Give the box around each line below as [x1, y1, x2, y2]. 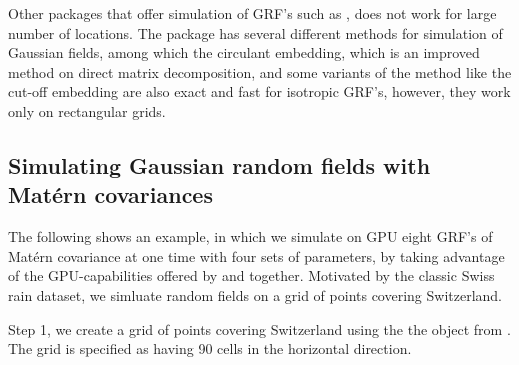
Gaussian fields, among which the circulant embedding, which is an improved [8, 42, 480, 63]
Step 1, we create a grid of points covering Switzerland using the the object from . [8, 318, 511, 339]
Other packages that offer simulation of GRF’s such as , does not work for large [8, 3, 497, 23]
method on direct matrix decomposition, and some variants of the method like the [8, 61, 512, 82]
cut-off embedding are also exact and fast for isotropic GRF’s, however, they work [8, 81, 511, 102]
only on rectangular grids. [8, 100, 166, 121]
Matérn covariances [8, 179, 213, 210]
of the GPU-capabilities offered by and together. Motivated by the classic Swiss [8, 265, 495, 286]
